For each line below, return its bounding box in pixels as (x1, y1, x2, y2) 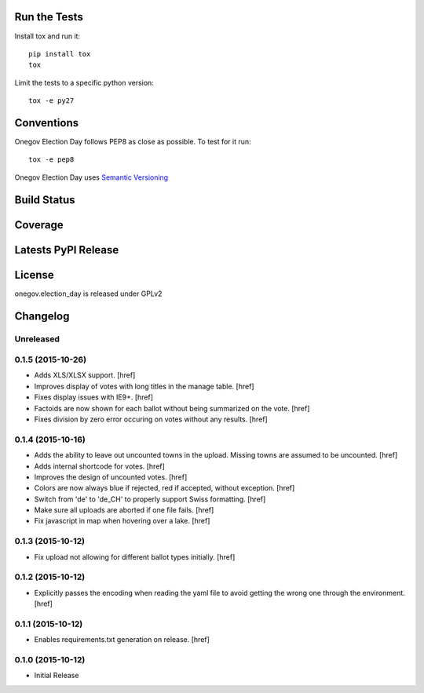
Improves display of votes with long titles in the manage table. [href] (34, 381, 254, 391)
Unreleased (14, 334, 60, 345)
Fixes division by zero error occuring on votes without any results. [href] (34, 414, 269, 424)
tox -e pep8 (28, 155, 75, 164)
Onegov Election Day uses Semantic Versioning (14, 173, 169, 182)
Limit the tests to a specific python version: (14, 78, 155, 87)
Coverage (14, 218, 64, 232)
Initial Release (34, 671, 79, 680)
